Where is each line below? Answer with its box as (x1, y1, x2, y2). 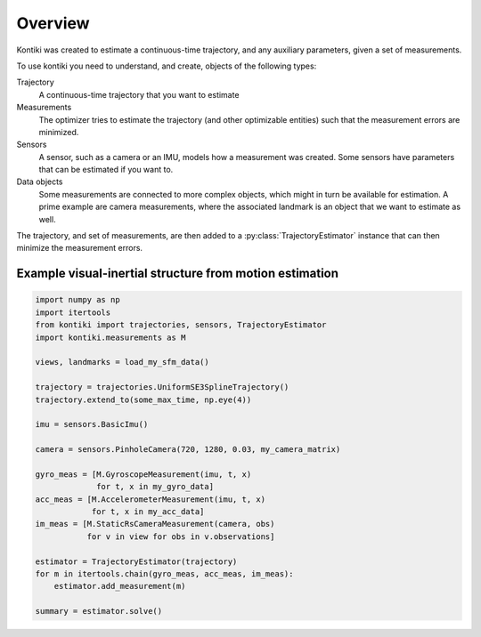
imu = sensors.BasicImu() (35, 419, 149, 430)
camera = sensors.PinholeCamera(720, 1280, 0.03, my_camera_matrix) (35, 445, 341, 455)
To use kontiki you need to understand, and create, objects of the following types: (16, 60, 317, 71)
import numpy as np (35, 294, 120, 305)
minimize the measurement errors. (16, 243, 143, 254)
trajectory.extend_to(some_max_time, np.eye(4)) (35, 394, 252, 405)
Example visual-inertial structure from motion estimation (16, 266, 338, 281)
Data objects (16, 176, 63, 187)
